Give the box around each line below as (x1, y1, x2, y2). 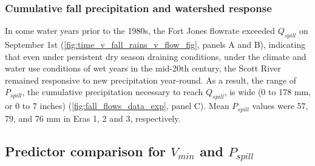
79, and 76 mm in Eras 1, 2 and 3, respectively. (5, 111, 181, 124)
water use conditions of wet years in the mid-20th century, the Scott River (5, 62, 281, 75)
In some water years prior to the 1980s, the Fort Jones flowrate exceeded (5, 24, 275, 37)
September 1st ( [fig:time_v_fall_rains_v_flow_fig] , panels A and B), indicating (5, 38, 306, 51)
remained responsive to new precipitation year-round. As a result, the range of (5, 73, 297, 86)
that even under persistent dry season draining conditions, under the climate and (5, 50, 307, 62)
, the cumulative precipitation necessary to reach (22, 85, 203, 98)
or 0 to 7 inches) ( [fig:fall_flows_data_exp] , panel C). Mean (5, 99, 229, 112)
